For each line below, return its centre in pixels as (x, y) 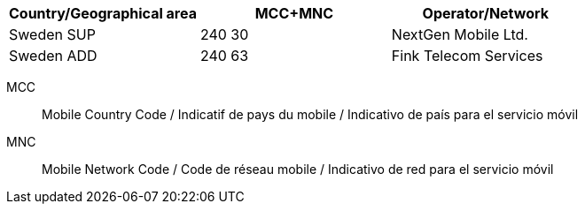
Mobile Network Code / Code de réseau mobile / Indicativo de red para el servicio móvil (298, 169)
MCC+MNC (294, 13)
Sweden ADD (53, 56)
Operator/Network (486, 13)
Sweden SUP (52, 34)
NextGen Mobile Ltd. (460, 34)
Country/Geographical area (103, 13)
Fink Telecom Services (467, 56)
